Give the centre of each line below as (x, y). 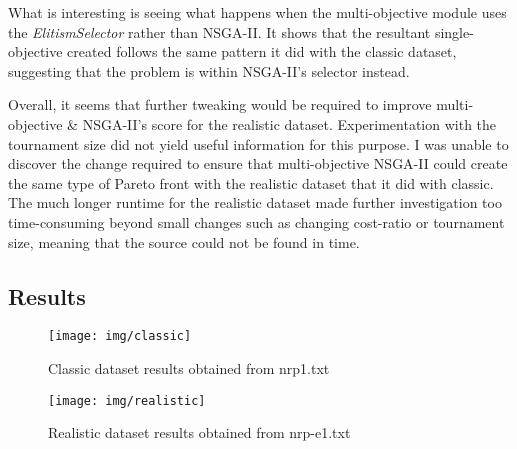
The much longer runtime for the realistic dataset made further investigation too (255, 202)
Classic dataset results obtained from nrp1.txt (189, 367)
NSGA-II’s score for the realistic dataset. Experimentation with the (289, 123)
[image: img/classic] (120, 336)
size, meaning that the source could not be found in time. (184, 241)
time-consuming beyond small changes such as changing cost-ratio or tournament (256, 221)
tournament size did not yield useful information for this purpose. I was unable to (258, 143)
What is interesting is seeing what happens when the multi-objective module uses (257, 12)
